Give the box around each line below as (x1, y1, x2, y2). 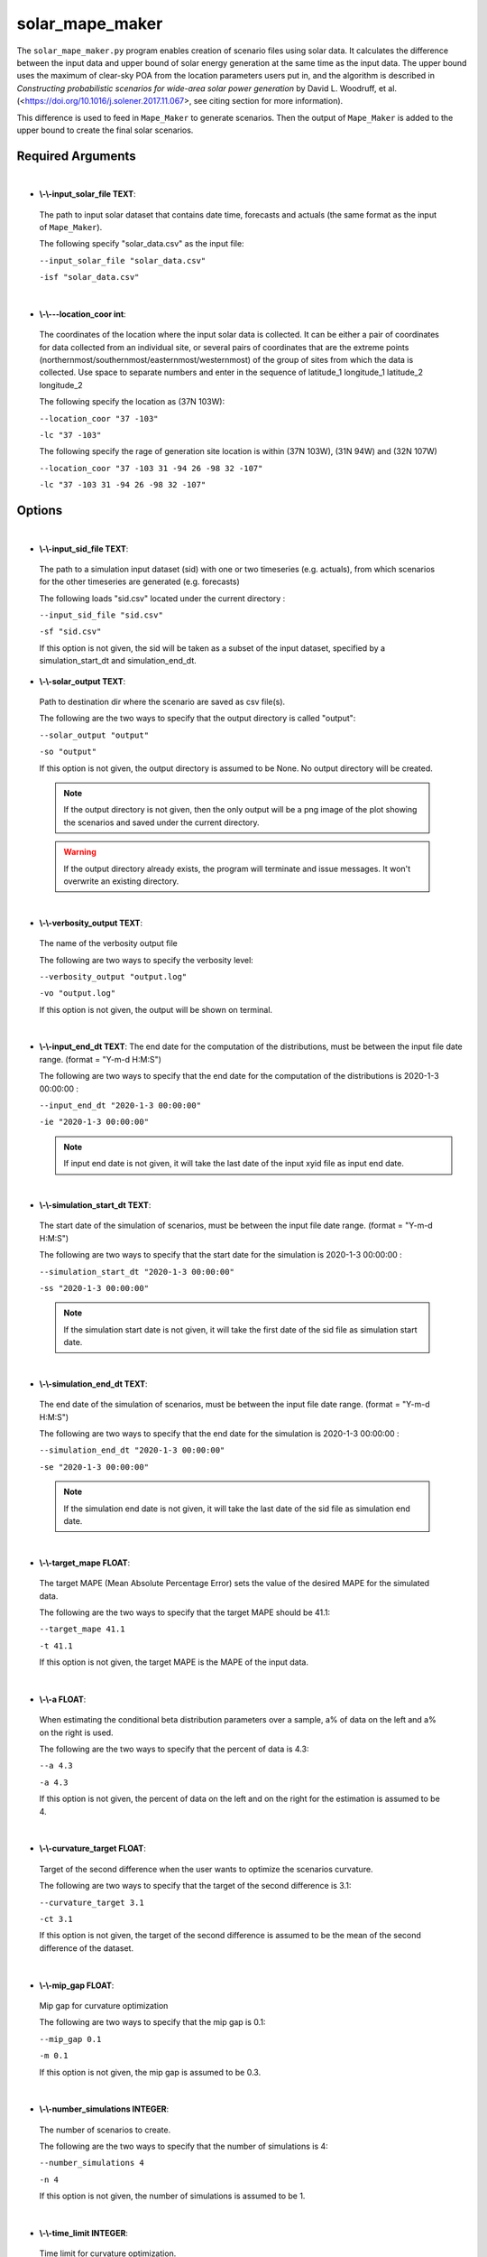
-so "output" (39, 747, 97, 757)
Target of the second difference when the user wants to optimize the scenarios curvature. (39, 1863, 373, 1874)
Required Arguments (16, 148, 136, 163)
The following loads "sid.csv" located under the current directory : (39, 592, 286, 604)
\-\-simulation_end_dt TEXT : (39, 1378, 148, 1389)
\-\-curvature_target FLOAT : (39, 1843, 146, 1854)
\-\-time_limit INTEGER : (39, 2228, 128, 2239)
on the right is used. (39, 1727, 114, 1738)
